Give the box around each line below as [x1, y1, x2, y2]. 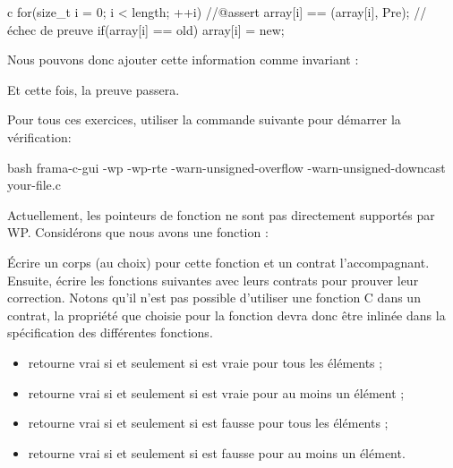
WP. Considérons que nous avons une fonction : [7, 223, 269, 242]
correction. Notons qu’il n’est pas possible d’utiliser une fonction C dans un [7, 288, 421, 307]
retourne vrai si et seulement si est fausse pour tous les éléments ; [28, 413, 389, 432]
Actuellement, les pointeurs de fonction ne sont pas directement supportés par [7, 205, 435, 224]
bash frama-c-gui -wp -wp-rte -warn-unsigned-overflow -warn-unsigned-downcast [7, 157, 446, 176]
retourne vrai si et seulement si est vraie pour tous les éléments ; [28, 353, 383, 371]
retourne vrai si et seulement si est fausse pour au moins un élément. [28, 443, 406, 462]
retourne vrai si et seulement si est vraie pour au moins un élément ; [28, 383, 405, 402]
